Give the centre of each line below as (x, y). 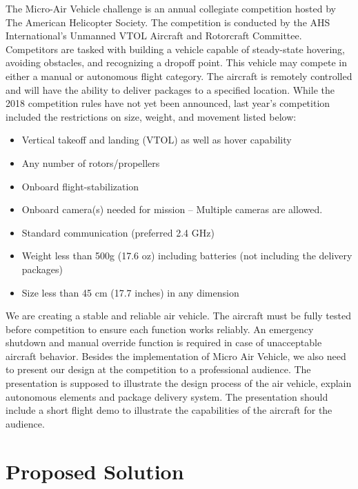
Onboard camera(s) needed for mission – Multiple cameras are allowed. (172, 209)
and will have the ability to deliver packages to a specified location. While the (170, 89)
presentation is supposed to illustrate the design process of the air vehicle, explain (179, 383)
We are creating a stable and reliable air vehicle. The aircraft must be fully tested (178, 316)
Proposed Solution (95, 471)
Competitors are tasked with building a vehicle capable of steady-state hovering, (175, 49)
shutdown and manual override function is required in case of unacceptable (164, 342)
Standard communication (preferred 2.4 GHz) (118, 232)
